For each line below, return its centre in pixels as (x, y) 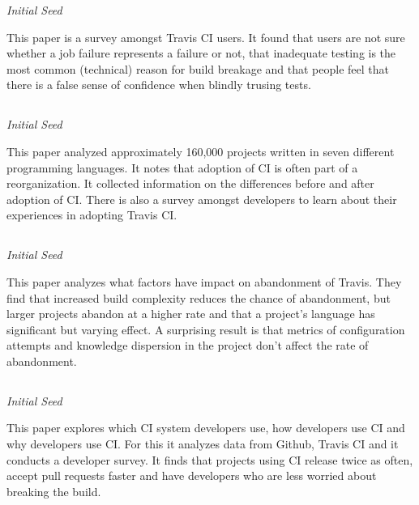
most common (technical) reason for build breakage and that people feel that (198, 68)
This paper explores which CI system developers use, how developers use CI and (206, 428)
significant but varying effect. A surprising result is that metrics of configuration (206, 329)
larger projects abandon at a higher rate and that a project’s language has (191, 314)
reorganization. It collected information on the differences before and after (190, 183)
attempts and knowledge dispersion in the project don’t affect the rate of (188, 345)
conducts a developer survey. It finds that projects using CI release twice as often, (210, 459)
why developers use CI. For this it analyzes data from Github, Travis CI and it (203, 444)
